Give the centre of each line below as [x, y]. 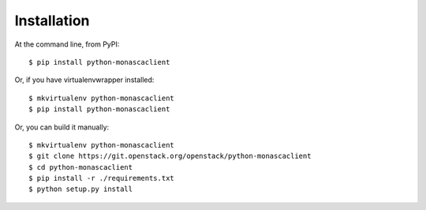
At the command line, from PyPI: [67, 44]
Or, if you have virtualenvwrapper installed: [84, 80]
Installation [52, 21]
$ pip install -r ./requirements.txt [102, 178]
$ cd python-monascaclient [81, 167]
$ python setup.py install [81, 189]
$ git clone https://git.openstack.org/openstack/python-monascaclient [170, 156]
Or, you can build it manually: [62, 127]
